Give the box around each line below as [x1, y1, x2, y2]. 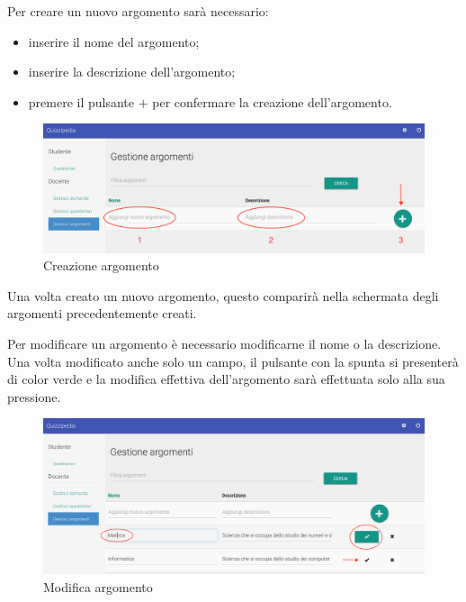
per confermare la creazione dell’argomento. [152, 92, 392, 111]
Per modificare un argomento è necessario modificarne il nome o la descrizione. [7, 334, 442, 353]
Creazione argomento [43, 256, 159, 275]
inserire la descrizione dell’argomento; [28, 62, 236, 81]
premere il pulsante [28, 92, 135, 111]
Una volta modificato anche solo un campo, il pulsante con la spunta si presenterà [7, 351, 459, 370]
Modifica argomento [43, 577, 153, 596]
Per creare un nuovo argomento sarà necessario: [7, 2, 269, 20]
